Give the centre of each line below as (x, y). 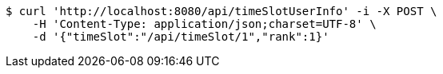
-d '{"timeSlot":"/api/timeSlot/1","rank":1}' (181, 37)
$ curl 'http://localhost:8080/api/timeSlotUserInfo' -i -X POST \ (221, 11)
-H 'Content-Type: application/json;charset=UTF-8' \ (204, 24)
